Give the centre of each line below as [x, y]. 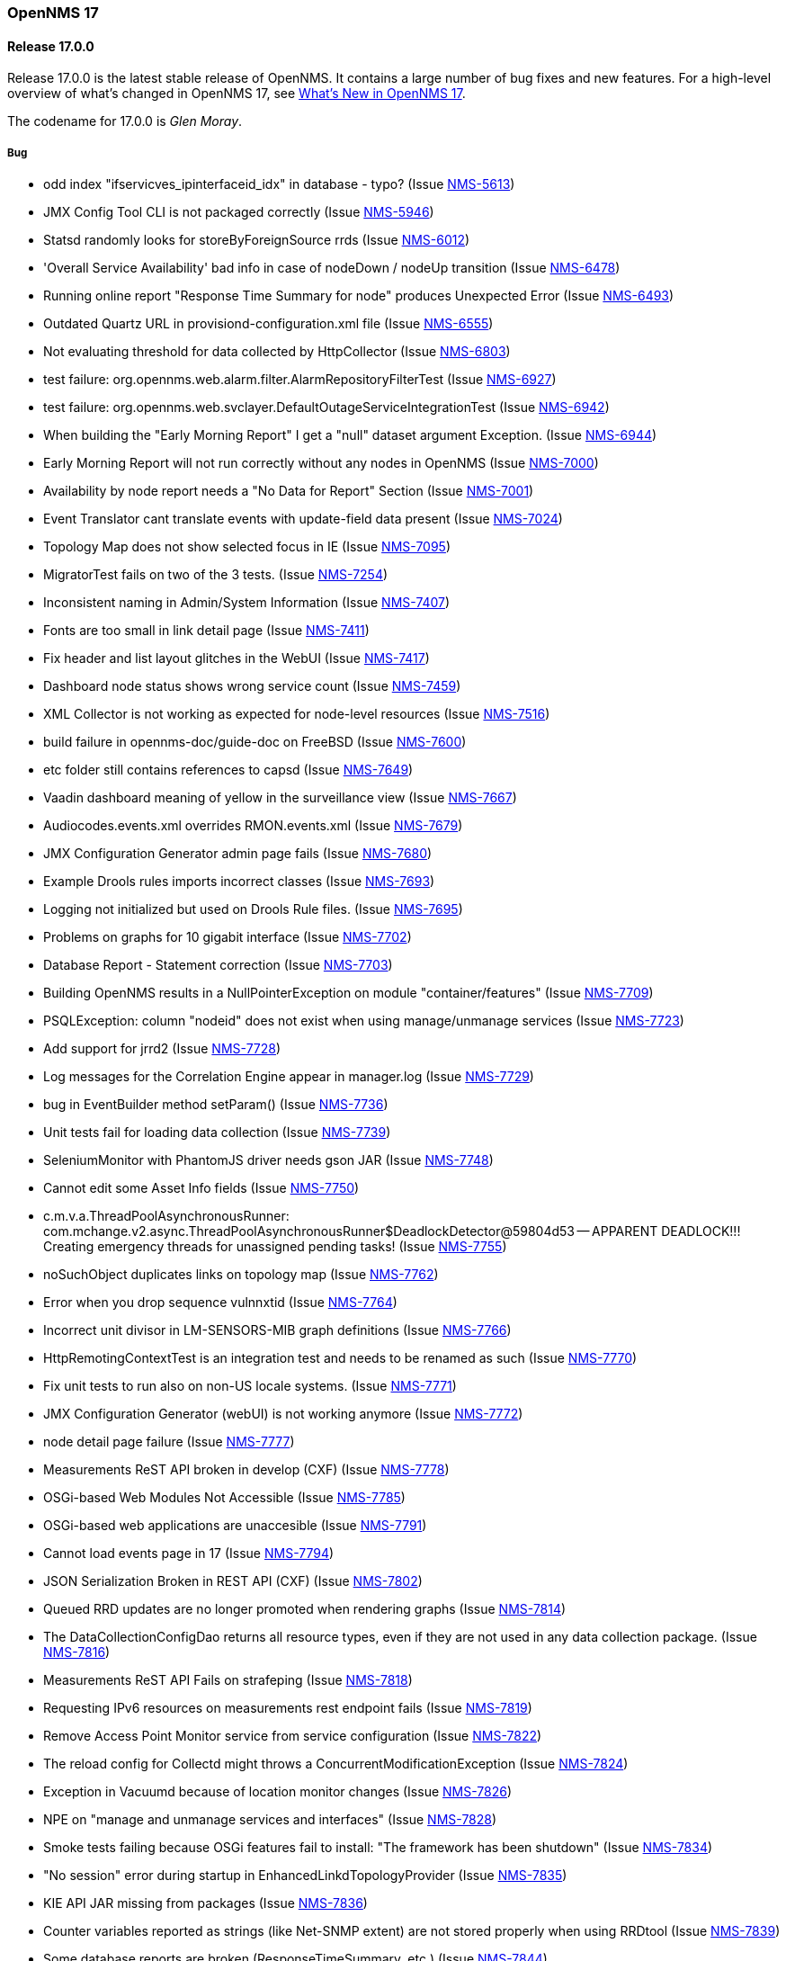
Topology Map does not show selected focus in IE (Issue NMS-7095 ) [247, 546]
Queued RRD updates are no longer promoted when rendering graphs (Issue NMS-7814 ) [305, 1609]
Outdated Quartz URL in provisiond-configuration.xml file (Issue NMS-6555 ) [268, 323]
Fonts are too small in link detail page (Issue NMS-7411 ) [206, 630]
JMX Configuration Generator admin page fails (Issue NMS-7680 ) [238, 853]
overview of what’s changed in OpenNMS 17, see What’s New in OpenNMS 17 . [237, 94]
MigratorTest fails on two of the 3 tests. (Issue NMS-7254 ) [216, 574]
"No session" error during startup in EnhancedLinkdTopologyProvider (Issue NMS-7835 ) [305, 1875]
